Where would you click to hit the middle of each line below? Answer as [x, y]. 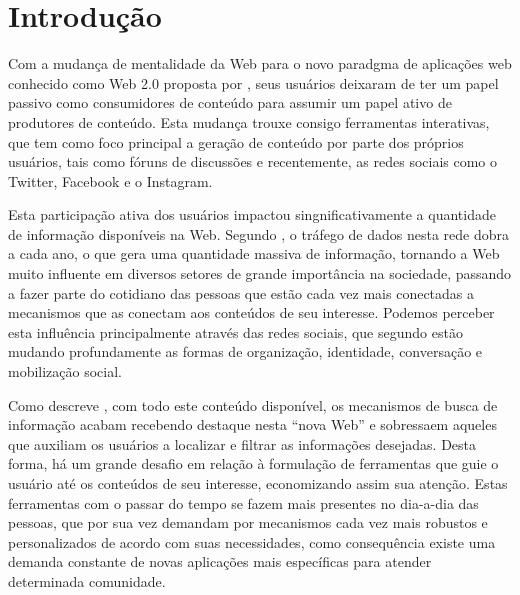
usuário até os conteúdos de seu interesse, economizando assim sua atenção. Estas [258, 483]
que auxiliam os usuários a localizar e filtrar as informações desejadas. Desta [242, 443]
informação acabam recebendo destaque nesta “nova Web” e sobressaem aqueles [252, 424]
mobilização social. [65, 371]
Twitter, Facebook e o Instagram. [110, 180]
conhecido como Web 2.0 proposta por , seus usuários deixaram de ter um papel [253, 82]
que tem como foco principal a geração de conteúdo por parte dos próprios [236, 141]
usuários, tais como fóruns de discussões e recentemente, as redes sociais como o [253, 161]
